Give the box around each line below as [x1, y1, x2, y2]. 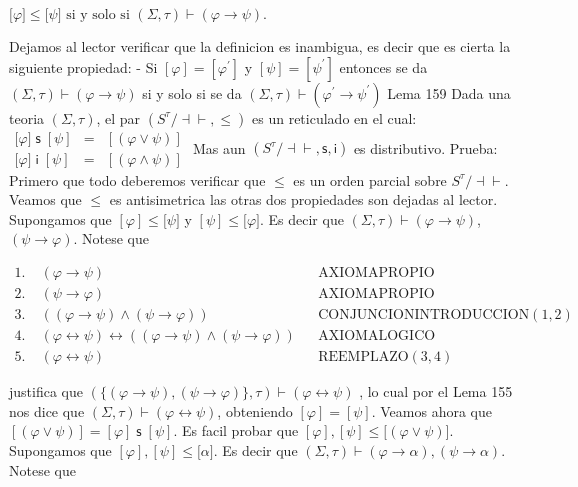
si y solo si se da [142, 82, 242, 103]
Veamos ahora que [380, 400, 493, 421]
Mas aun [193, 137, 246, 158]
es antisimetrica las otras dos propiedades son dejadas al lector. [109, 189, 498, 210]
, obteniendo [217, 400, 293, 421]
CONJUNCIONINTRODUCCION [318, 308, 530, 323]
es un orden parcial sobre [293, 169, 447, 190]
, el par [96, 107, 141, 128]
